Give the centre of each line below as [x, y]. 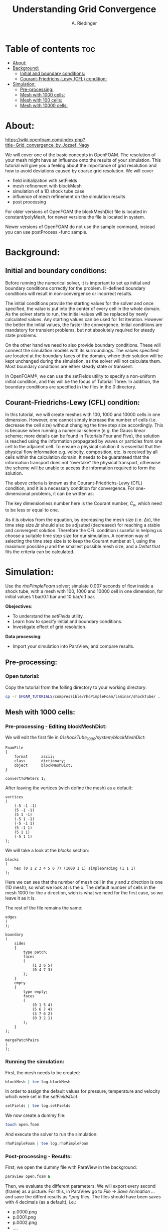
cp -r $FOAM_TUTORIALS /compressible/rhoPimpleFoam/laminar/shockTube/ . [83, 696]
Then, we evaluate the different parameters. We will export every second [80, 1186]
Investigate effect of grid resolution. [49, 627]
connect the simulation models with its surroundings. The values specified [82, 350]
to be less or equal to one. [32, 510]
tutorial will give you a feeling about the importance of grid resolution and [81, 165]
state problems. [21, 335]
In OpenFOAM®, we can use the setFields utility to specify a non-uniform [81, 376]
